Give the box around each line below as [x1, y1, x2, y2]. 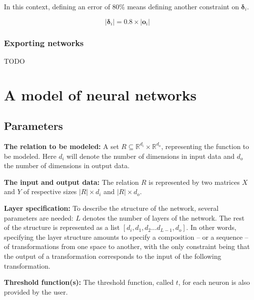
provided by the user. [4, 286, 68, 297]
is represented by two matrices [149, 176, 240, 187]
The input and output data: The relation [4, 176, 139, 187]
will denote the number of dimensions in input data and [66, 150, 235, 161]
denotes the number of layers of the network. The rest [82, 212, 245, 223]
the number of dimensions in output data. [4, 160, 130, 171]
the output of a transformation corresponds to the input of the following [4, 250, 222, 261]
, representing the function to [161, 141, 249, 151]
